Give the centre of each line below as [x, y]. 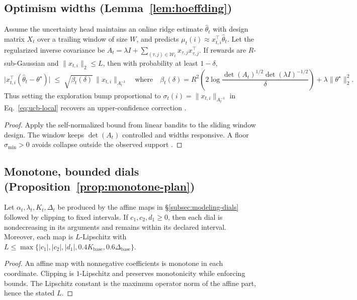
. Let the [241, 38]
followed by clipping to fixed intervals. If [66, 216]
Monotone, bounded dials [72, 171]
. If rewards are [223, 49]
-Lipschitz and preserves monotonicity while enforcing [162, 273]
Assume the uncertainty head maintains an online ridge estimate [104, 29]
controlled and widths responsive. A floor [186, 134]
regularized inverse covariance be [55, 49]
